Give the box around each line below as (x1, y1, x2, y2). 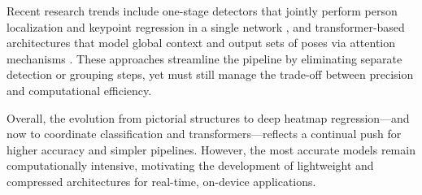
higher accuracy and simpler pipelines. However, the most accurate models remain (7, 141, 415, 158)
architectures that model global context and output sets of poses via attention (7, 34, 396, 51)
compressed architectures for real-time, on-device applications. (7, 172, 316, 189)
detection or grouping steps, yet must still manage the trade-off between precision (7, 66, 414, 83)
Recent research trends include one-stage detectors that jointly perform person (7, 2, 398, 19)
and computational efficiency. (7, 81, 152, 98)
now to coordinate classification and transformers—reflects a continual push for (7, 125, 402, 142)
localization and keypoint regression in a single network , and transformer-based (7, 18, 405, 35)
